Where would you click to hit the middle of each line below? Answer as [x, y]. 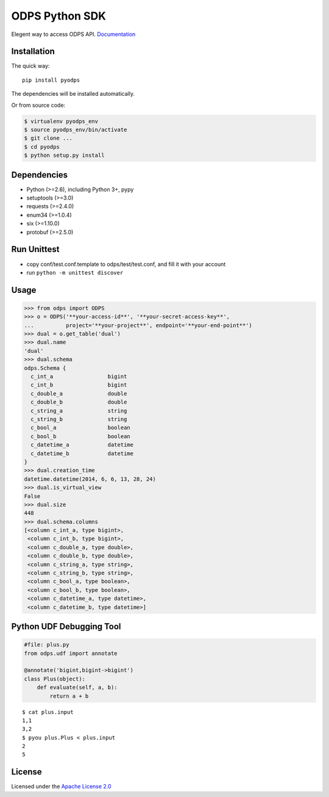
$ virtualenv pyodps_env [61, 121]
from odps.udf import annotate [71, 653]
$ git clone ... [48, 138]
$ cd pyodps [42, 147]
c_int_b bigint [79, 385]
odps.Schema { [45, 368]
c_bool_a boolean [80, 428]
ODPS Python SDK [59, 16]
